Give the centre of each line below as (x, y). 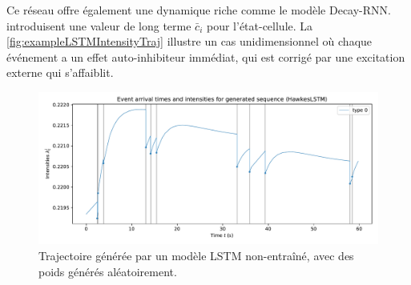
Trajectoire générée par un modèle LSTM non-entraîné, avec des (196, 256)
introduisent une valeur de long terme (99, 25)
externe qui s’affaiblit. (60, 72)
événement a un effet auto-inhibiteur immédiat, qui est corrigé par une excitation (206, 56)
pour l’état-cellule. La (260, 25)
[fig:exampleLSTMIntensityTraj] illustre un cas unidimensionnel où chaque (189, 41)
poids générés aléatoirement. (108, 271)
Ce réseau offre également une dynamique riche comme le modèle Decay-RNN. (199, 10)
